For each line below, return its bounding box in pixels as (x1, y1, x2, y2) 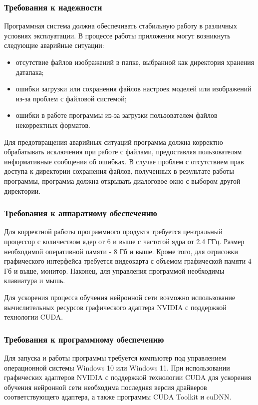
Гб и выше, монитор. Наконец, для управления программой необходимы (4, 265, 225, 276)
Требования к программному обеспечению (4, 333, 164, 345)
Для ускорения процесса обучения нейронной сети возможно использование (4, 292, 236, 302)
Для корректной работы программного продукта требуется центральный (4, 226, 223, 237)
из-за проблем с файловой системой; (15, 93, 127, 103)
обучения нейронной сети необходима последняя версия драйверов (4, 382, 207, 392)
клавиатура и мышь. (4, 275, 65, 286)
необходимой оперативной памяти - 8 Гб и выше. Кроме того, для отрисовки (4, 246, 238, 256)
